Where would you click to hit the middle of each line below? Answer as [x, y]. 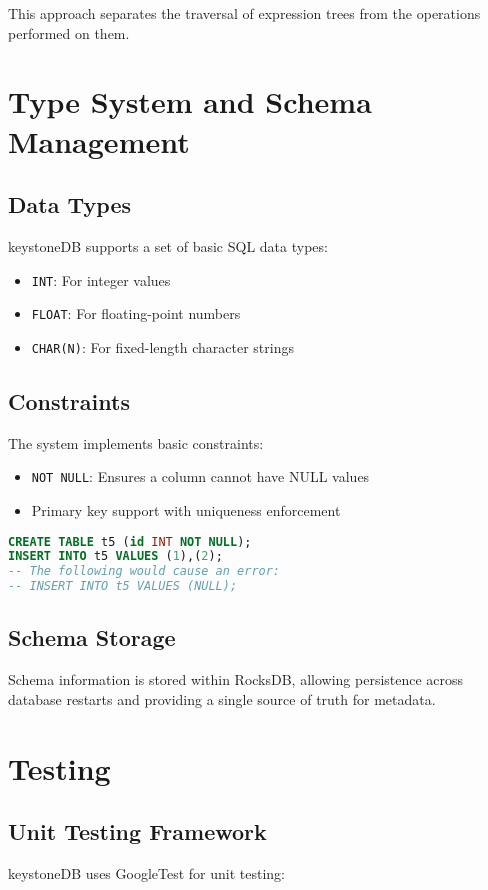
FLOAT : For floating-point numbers [136, 313]
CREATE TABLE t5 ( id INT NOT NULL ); [130, 541]
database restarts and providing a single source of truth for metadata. [222, 698]
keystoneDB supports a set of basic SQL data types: [168, 245]
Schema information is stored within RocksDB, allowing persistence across [236, 679]
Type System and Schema [190, 101]
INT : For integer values [101, 279]
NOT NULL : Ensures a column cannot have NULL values [200, 476]
